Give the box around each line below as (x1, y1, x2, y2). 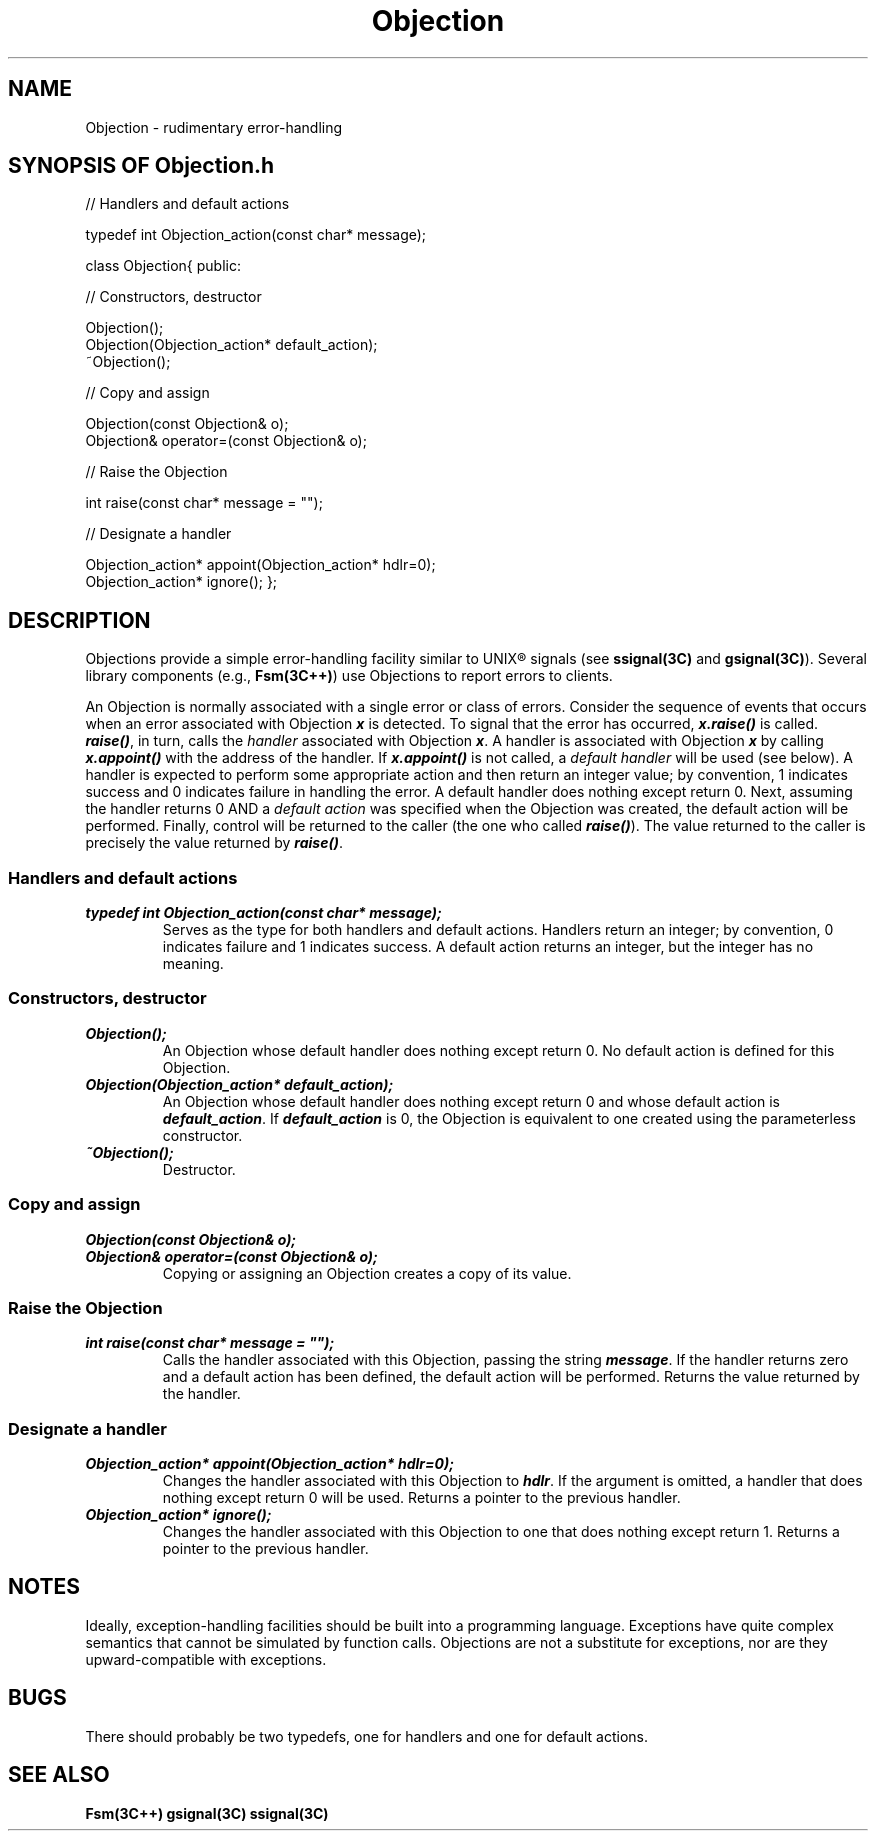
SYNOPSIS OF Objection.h (8, 153, 275, 179)
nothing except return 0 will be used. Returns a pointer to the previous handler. (162, 1489, 681, 1507)
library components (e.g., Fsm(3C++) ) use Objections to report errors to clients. (85, 667, 613, 685)
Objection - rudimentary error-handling (85, 118, 343, 136)
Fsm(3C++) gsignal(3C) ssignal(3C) (85, 1804, 329, 1822)
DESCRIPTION (8, 607, 151, 633)
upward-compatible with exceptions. (85, 1650, 327, 1668)
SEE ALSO (8, 1762, 110, 1788)
